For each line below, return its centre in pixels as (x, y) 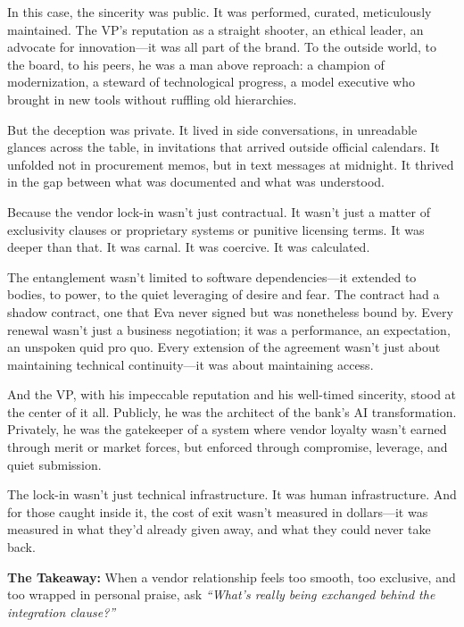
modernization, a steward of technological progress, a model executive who (211, 82)
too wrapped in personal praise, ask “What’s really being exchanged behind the (221, 594)
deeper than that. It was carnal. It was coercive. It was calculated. (189, 247)
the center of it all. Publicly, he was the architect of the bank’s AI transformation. (232, 411)
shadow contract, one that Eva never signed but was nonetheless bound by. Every (230, 311)
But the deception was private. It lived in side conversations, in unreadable (212, 129)
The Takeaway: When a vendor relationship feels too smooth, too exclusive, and (232, 577)
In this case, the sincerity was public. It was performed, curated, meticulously (220, 12)
